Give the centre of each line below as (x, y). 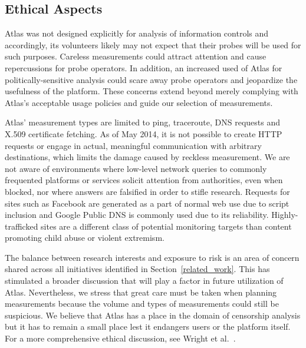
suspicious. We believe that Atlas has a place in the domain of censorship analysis (153, 315)
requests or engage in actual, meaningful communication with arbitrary (133, 145)
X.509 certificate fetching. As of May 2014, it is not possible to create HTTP (144, 133)
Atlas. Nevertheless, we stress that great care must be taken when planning (141, 292)
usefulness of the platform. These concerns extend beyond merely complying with (152, 91)
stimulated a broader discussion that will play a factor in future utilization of (144, 281)
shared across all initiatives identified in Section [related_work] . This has (137, 269)
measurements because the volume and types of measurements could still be (142, 304)
